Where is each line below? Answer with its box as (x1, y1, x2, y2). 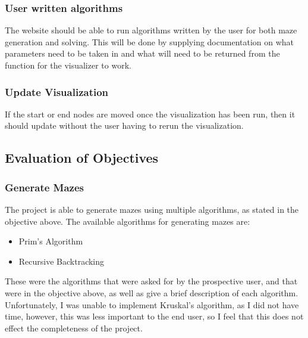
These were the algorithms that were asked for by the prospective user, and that (5, 275, 298, 287)
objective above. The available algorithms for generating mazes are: (5, 215, 250, 227)
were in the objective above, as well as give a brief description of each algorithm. (5, 286, 298, 299)
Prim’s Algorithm (18, 235, 83, 247)
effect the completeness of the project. (5, 321, 143, 334)
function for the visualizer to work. (5, 59, 131, 71)
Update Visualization (5, 84, 109, 99)
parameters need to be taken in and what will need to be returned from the (5, 47, 280, 60)
